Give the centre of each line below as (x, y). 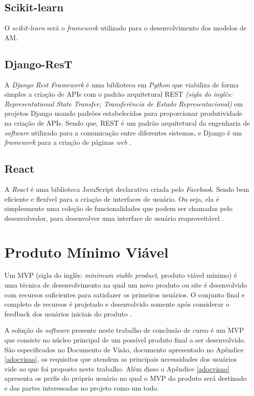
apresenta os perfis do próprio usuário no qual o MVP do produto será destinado (126, 378)
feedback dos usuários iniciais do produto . (68, 313)
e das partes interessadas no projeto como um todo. (82, 387)
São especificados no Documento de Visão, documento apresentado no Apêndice (124, 349)
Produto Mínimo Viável (87, 251)
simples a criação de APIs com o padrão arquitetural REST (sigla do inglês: (118, 94)
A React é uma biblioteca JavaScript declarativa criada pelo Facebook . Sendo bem (127, 189)
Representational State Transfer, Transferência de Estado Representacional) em (124, 103)
